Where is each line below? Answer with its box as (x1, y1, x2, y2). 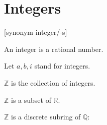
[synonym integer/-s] (4, 27, 67, 37)
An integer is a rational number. (4, 43, 103, 54)
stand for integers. (34, 60, 90, 71)
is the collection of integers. (11, 77, 95, 88)
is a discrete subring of (11, 111, 81, 122)
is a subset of (11, 94, 51, 105)
